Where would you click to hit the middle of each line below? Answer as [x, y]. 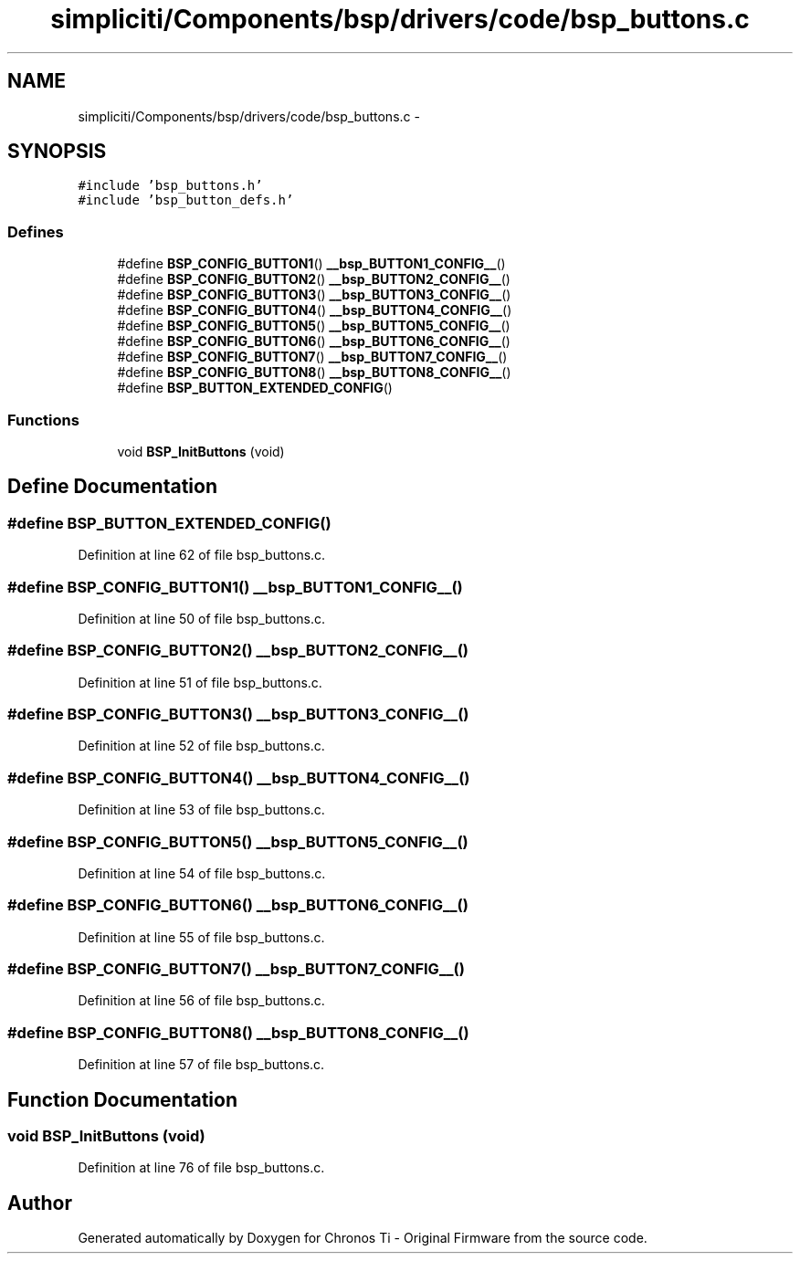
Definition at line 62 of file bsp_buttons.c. [202, 555]
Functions [43, 420]
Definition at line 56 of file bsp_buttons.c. [201, 1001]
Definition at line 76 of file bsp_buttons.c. [201, 1168]
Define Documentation [112, 487]
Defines [36, 231]
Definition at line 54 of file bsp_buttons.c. [202, 873]
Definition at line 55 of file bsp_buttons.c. [201, 937]
